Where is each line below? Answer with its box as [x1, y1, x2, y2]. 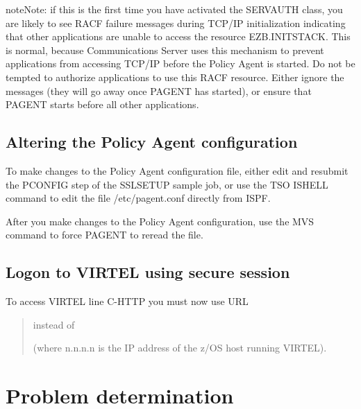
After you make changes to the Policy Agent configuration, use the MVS [6, 214, 314, 228]
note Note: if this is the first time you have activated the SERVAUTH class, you [6, 2, 343, 16]
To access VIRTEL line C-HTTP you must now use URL [6, 294, 249, 308]
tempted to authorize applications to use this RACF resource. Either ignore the [6, 69, 344, 84]
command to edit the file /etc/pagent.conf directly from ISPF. [6, 191, 271, 205]
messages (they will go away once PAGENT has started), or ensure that [6, 83, 312, 98]
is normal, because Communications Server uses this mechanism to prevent [6, 42, 324, 57]
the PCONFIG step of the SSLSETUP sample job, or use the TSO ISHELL [6, 177, 328, 191]
